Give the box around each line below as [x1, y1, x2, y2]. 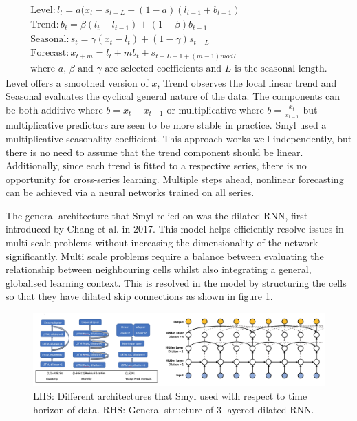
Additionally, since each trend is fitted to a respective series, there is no [6, 158, 307, 173]
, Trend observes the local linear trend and [157, 75, 337, 89]
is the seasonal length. [234, 63, 327, 74]
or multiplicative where [166, 102, 264, 116]
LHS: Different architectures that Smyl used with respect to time [33, 389, 307, 403]
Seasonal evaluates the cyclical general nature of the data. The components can [6, 89, 340, 103]
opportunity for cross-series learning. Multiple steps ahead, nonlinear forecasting [6, 171, 344, 186]
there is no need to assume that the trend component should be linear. [6, 144, 303, 159]
